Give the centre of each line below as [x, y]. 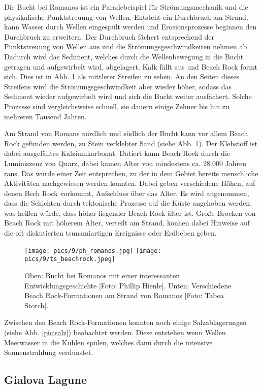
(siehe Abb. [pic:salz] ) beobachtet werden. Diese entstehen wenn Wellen [115, 332]
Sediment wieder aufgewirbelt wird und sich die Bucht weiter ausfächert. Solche [128, 96]
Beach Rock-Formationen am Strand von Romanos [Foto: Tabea [124, 295]
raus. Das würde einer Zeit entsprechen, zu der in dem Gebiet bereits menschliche [131, 173]
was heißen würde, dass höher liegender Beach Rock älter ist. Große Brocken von [130, 213]
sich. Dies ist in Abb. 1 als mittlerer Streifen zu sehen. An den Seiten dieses [122, 76]
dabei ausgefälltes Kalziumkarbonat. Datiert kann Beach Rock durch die [117, 153]
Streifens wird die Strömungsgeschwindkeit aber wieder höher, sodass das [118, 86]
